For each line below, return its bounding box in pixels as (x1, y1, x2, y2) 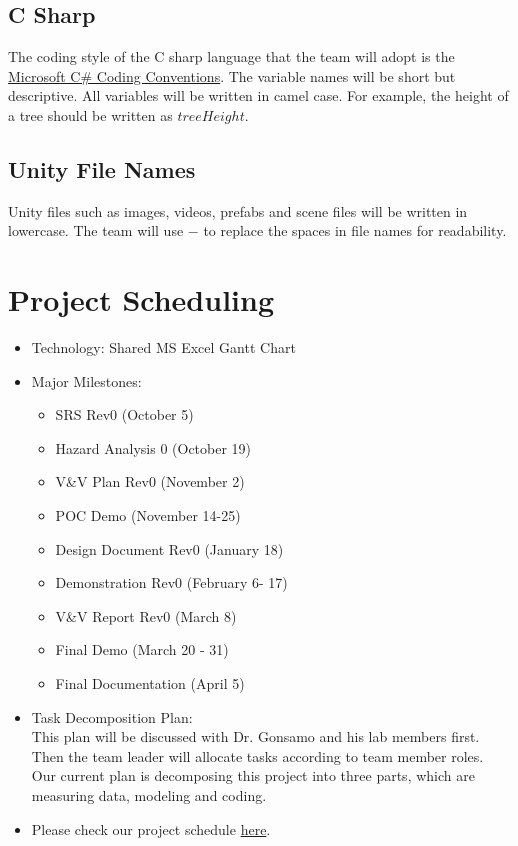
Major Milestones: (31, 370, 142, 391)
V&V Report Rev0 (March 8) (55, 605, 237, 626)
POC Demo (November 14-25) (55, 505, 241, 526)
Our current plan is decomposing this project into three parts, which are (31, 765, 475, 786)
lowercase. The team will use (8, 220, 184, 241)
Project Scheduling (8, 279, 275, 320)
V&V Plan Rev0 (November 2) (55, 471, 245, 492)
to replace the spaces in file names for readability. (203, 220, 507, 241)
